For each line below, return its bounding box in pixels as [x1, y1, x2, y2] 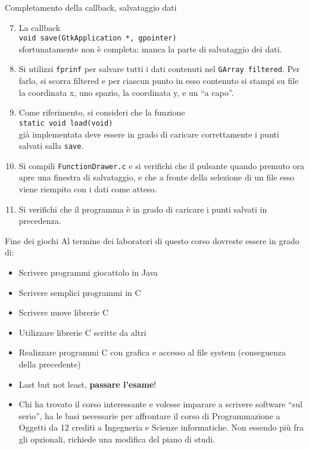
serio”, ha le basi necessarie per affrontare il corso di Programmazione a [18, 409, 280, 422]
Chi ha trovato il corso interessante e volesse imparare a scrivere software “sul [18, 398, 302, 410]
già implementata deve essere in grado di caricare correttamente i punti [18, 127, 279, 140]
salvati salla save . [18, 139, 84, 152]
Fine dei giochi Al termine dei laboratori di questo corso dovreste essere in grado [5, 234, 299, 247]
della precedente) [18, 357, 81, 370]
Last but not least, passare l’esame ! [18, 378, 157, 390]
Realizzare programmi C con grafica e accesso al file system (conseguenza [18, 346, 286, 358]
